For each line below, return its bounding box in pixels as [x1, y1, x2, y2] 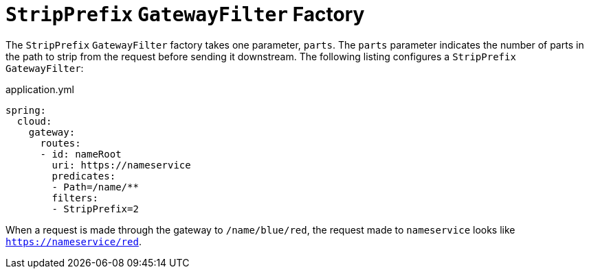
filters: [52, 192, 98, 203]
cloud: [16, 115, 52, 127]
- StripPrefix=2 [52, 203, 139, 214]
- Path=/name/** [52, 181, 139, 192]
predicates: [52, 170, 116, 182]
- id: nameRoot [40, 148, 122, 160]
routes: [40, 137, 81, 149]
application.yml [5, 83, 74, 95]
